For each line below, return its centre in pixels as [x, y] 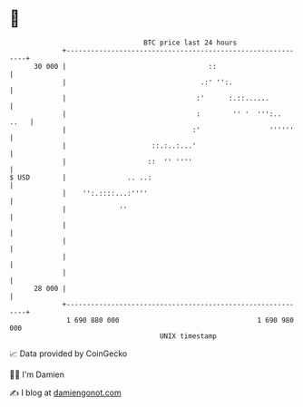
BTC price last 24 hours [191, 43]
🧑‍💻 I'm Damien [37, 374]
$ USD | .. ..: [81, 177]
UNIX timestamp [188, 336]
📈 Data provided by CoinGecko [68, 354]
